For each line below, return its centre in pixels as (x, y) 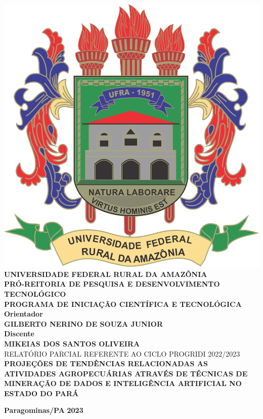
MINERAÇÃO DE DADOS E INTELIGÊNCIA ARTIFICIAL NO (123, 383)
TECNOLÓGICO (35, 293)
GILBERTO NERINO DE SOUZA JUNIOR (83, 323)
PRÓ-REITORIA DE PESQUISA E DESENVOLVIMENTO (112, 284)
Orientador (24, 314)
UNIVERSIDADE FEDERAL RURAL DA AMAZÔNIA (106, 274)
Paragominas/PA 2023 (44, 410)
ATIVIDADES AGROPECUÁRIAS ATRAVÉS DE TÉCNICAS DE (126, 373)
